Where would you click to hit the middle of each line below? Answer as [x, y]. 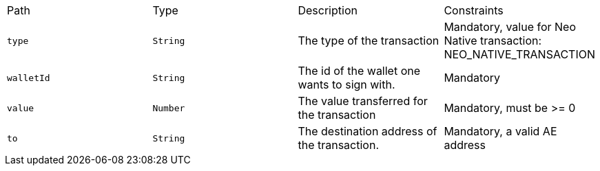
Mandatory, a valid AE [500, 131]
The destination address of [368, 131]
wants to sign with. [346, 84]
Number [169, 108]
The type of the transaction [369, 41]
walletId [29, 78]
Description [328, 10]
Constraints [474, 10]
